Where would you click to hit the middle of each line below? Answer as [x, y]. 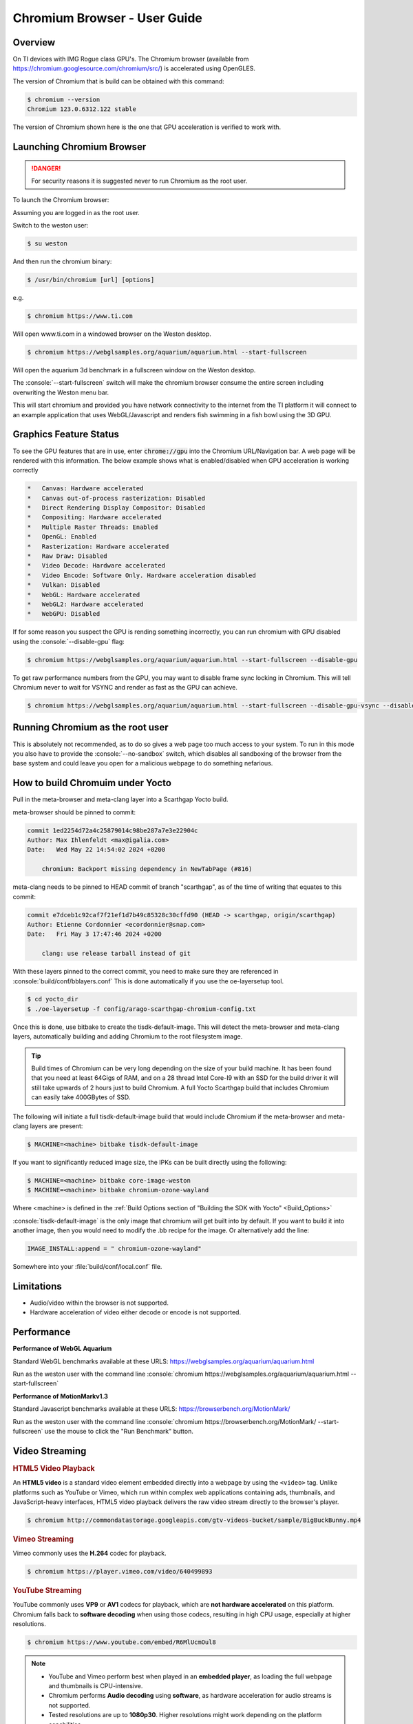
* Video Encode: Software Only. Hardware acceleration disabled [141, 575]
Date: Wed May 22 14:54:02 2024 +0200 [96, 850]
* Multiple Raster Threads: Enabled [93, 527]
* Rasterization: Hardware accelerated [98, 546]
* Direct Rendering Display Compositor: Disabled [116, 508]
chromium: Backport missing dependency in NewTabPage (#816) [147, 869]
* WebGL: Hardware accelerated [84, 594]
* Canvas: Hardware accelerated [85, 489]
